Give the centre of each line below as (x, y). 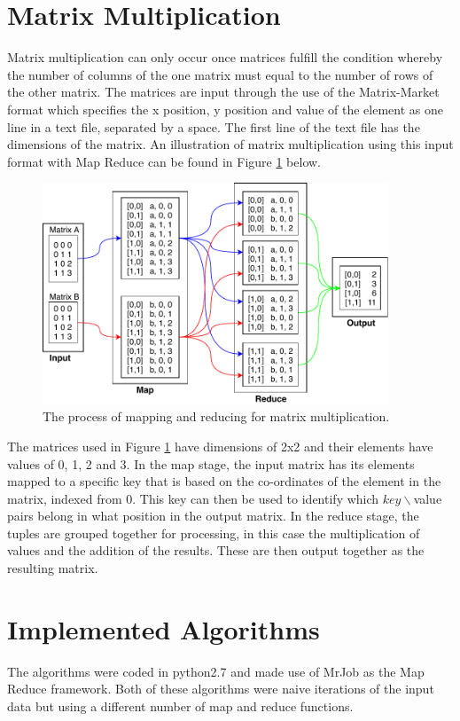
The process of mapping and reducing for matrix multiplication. (216, 416)
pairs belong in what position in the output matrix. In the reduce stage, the (213, 516)
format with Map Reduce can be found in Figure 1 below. (164, 161)
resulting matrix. (53, 568)
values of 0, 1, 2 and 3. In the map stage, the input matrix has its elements (211, 463)
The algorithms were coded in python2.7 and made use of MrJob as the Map (216, 671)
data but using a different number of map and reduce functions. (180, 705)
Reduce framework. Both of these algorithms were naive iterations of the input (221, 689)
